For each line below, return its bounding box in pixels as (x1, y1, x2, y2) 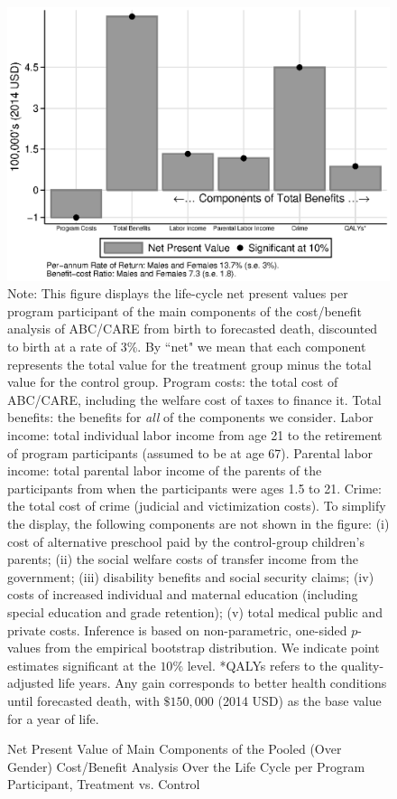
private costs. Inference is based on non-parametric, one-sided (7, 620, 347, 639)
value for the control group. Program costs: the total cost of (7, 372, 338, 391)
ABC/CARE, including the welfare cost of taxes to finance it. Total (7, 390, 382, 409)
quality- (341, 655, 384, 674)
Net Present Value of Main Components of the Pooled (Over (7, 739, 342, 758)
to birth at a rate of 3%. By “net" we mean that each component (7, 337, 366, 356)
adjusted (7, 673, 54, 692)
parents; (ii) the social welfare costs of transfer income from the (7, 550, 359, 569)
